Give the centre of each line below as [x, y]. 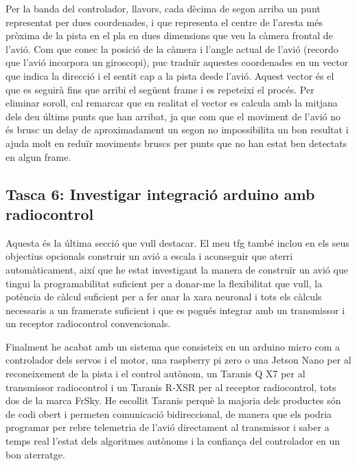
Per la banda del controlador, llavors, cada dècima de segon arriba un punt [163, 8]
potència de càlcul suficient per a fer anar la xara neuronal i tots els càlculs [164, 297]
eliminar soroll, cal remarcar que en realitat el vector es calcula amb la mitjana [172, 103]
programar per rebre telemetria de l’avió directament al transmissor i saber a [168, 427]
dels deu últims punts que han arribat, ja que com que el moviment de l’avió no [173, 116]
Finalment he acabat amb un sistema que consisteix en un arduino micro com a [173, 346]
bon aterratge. [35, 454]
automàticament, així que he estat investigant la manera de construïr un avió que [177, 269]
